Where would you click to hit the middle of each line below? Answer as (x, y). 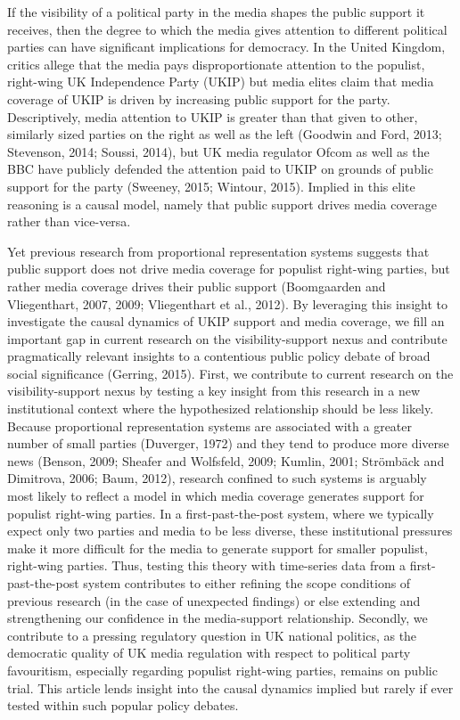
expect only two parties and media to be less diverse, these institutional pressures (230, 531)
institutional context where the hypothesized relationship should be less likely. (221, 409)
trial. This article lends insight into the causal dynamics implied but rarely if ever (230, 687)
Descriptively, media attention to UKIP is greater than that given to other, (213, 116)
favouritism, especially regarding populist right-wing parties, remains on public (222, 670)
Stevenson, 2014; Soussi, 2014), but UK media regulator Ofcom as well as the (218, 151)
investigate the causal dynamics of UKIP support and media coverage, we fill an (226, 321)
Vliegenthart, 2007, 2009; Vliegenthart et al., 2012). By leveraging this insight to (227, 303)
